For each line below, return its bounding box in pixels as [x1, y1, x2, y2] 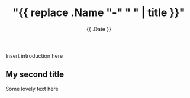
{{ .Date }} [86, 25, 112, 32]
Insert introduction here [5, 52, 63, 59]
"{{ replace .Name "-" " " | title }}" [12, 6, 185, 19]
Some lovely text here [5, 85, 59, 92]
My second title [5, 70, 65, 80]
